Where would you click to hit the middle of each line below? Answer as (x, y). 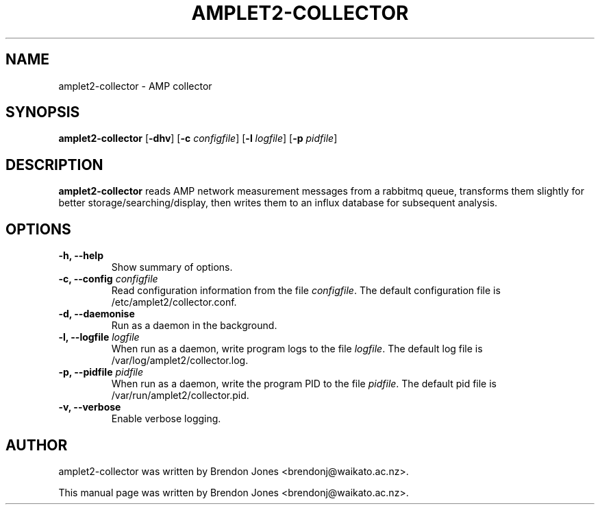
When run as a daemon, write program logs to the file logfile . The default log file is (297, 349)
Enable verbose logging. (166, 419)
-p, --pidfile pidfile (101, 372)
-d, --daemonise (97, 314)
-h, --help (81, 256)
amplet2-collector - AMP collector (135, 86)
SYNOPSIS (43, 112)
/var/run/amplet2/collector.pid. (180, 396)
